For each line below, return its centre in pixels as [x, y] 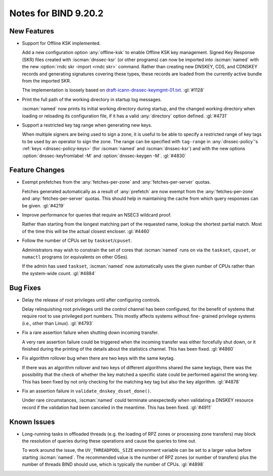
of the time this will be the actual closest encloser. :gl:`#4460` [86, 231]
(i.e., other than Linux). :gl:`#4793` [58, 323]
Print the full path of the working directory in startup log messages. [92, 99]
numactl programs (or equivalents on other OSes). [75, 257]
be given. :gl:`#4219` [43, 205]
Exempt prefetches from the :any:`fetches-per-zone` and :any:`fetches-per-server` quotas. [116, 182]
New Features [32, 31]
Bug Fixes [25, 288]
